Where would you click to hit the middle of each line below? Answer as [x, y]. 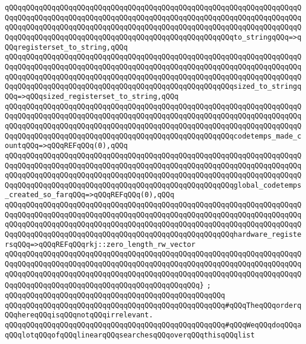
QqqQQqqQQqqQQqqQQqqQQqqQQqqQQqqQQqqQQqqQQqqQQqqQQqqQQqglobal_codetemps [153, 185]
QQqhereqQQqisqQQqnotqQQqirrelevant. [79, 315]
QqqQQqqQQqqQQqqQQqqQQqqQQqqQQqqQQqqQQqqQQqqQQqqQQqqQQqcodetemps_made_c [153, 136]
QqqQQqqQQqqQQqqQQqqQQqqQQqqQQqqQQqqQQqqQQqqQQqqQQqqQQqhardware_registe [153, 235]
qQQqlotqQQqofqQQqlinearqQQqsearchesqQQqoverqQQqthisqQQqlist [130, 335]
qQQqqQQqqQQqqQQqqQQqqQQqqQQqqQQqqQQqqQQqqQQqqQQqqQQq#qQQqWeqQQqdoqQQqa [153, 325]
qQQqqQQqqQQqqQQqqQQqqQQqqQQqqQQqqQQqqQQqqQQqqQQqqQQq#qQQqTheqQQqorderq [153, 305]
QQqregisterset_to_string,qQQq [66, 47]
